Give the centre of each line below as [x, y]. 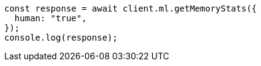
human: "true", [50, 18]
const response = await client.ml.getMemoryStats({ [131, 8]
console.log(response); [61, 38]
